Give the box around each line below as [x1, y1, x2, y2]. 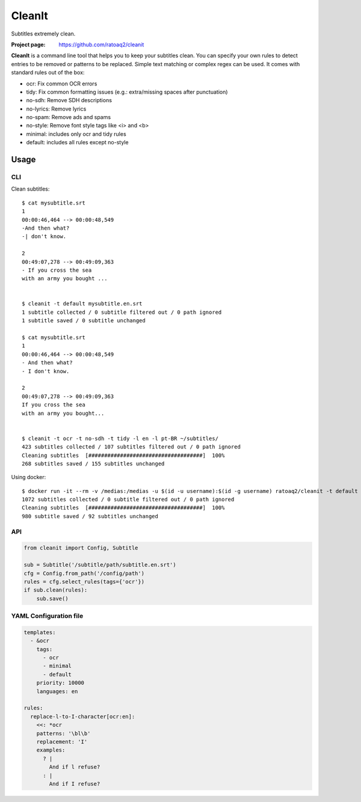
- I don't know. [22, 367, 70, 375]
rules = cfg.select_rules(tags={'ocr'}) [23, 578, 144, 585]
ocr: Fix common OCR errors [26, 80, 97, 87]
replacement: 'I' [36, 738, 88, 745]
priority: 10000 [36, 679, 84, 687]
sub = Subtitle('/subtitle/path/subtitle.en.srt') [23, 562, 177, 568]
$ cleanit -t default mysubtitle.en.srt [22, 301, 143, 307]
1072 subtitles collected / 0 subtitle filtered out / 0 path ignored [22, 496, 235, 503]
